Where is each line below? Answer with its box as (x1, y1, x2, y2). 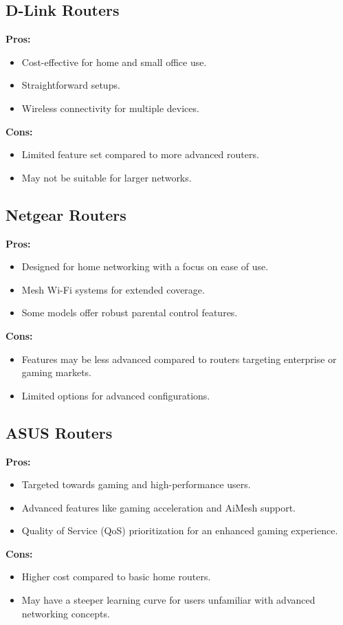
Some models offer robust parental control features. (21, 305, 238, 320)
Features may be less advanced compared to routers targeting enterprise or (21, 351, 337, 366)
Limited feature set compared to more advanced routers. (21, 147, 259, 162)
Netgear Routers (5, 204, 126, 225)
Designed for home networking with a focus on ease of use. (21, 259, 269, 274)
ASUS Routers (5, 421, 113, 443)
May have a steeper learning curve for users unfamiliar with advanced (21, 593, 316, 607)
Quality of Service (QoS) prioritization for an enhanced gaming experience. (21, 523, 338, 538)
